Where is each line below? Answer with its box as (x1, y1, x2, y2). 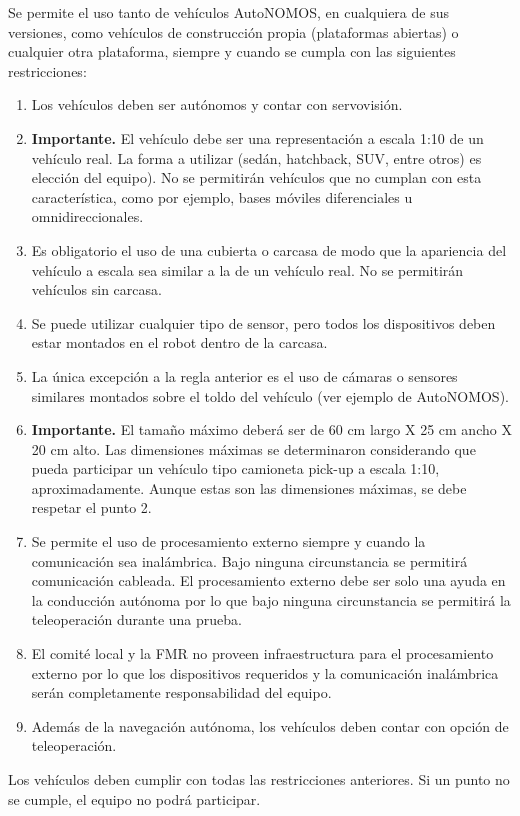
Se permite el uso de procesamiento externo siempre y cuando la (31, 531, 426, 552)
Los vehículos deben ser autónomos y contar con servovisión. (31, 94, 403, 115)
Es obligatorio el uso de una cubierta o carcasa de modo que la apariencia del (31, 239, 507, 260)
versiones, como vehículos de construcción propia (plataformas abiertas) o (8, 21, 459, 42)
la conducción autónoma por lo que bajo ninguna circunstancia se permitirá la (31, 589, 511, 610)
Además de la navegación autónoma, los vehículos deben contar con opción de (31, 715, 509, 736)
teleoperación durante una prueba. (31, 609, 242, 630)
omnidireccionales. (31, 206, 144, 227)
